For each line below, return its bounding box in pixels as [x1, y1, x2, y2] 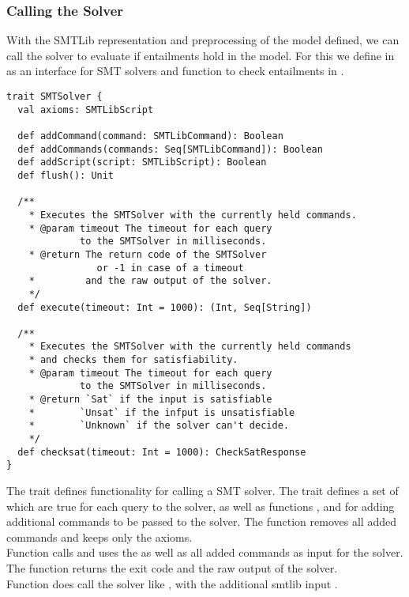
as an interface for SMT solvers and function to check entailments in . [6, 62, 344, 79]
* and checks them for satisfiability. [28, 354, 238, 366]
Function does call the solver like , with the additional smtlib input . [6, 575, 338, 591]
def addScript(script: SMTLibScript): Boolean [17, 157, 267, 168]
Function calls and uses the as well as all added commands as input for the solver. [6, 544, 403, 561]
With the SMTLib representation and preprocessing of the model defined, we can [6, 32, 400, 48]
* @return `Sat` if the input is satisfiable [28, 394, 272, 406]
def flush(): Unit [17, 169, 114, 181]
